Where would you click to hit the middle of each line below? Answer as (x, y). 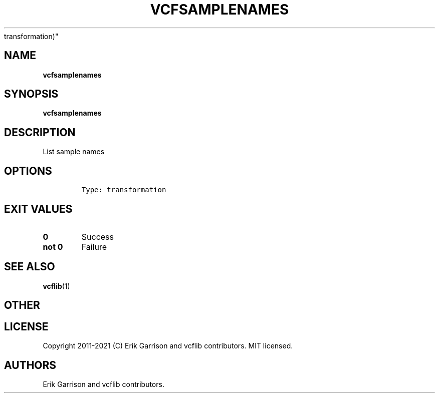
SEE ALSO (30, 267)
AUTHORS (30, 365)
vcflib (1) (56, 286)
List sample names (74, 152)
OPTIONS (28, 171)
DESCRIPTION (40, 132)
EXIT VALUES (38, 209)
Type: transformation (124, 190)
